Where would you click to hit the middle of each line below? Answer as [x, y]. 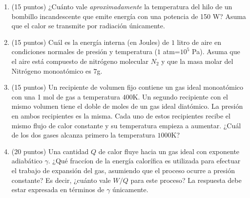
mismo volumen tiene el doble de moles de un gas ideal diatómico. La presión [127, 106]
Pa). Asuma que [216, 51]
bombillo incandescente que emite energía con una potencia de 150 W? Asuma [129, 16]
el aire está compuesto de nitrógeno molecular [80, 61]
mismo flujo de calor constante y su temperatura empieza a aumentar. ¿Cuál [126, 125]
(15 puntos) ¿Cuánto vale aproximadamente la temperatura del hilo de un [122, 6]
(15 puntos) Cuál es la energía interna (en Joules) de [90, 42]
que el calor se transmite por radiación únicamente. [88, 26]
